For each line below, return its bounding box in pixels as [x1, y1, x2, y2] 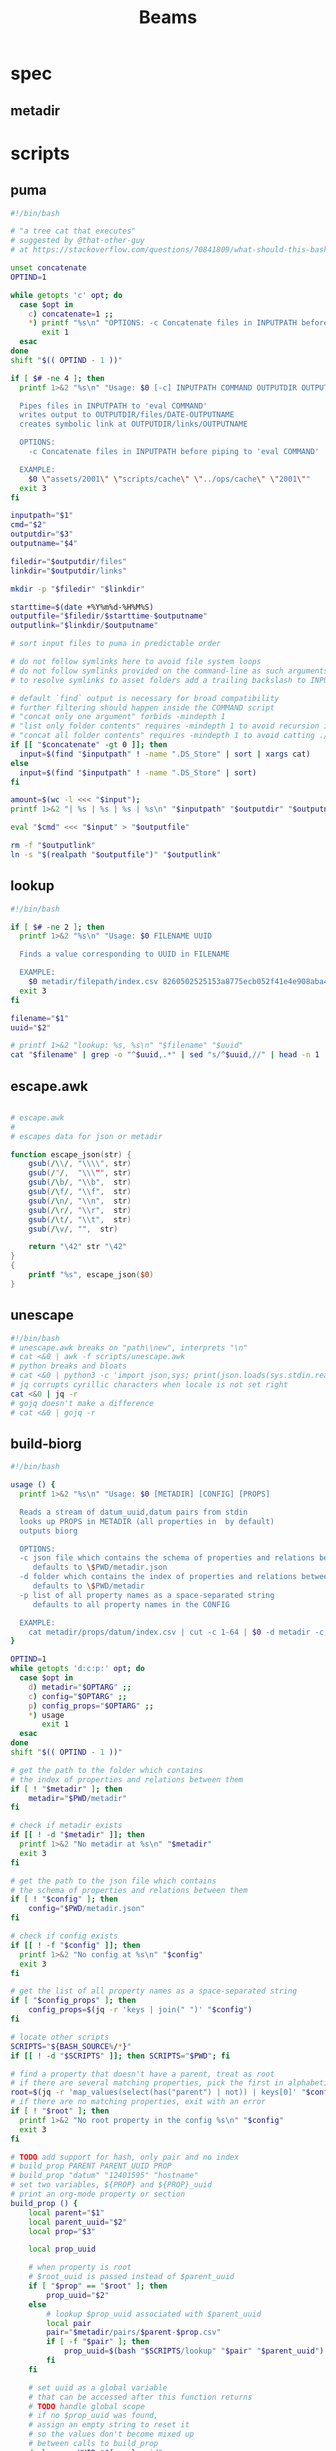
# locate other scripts [10, 2032, 110, 2042]
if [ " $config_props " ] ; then [10, 1996, 137, 2006]
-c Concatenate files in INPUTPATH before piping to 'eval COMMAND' [28, 447, 320, 457]
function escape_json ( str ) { [10, 1149, 132, 1160]
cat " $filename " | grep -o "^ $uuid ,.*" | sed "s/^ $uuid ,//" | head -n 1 [10, 1050, 320, 1060]
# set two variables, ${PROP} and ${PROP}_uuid [10, 2180, 213, 2190]
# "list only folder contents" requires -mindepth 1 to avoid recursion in [10, 721, 333, 731]
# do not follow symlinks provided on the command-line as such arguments [10, 666, 329, 676]
